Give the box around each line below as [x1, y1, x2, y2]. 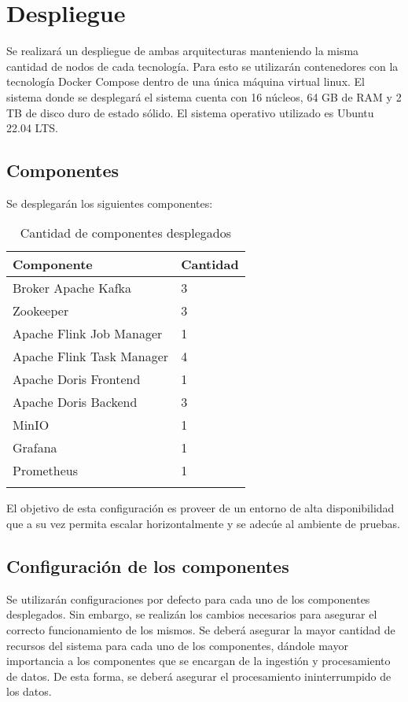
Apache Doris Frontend [13, 370, 141, 389]
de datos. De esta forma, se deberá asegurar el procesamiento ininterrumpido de [6, 667, 391, 684]
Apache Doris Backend [13, 393, 138, 412]
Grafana [13, 438, 57, 457]
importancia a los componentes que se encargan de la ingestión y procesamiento [6, 652, 391, 669]
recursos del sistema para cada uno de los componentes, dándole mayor [6, 637, 348, 653]
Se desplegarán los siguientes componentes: [6, 194, 213, 211]
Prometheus [13, 461, 79, 480]
